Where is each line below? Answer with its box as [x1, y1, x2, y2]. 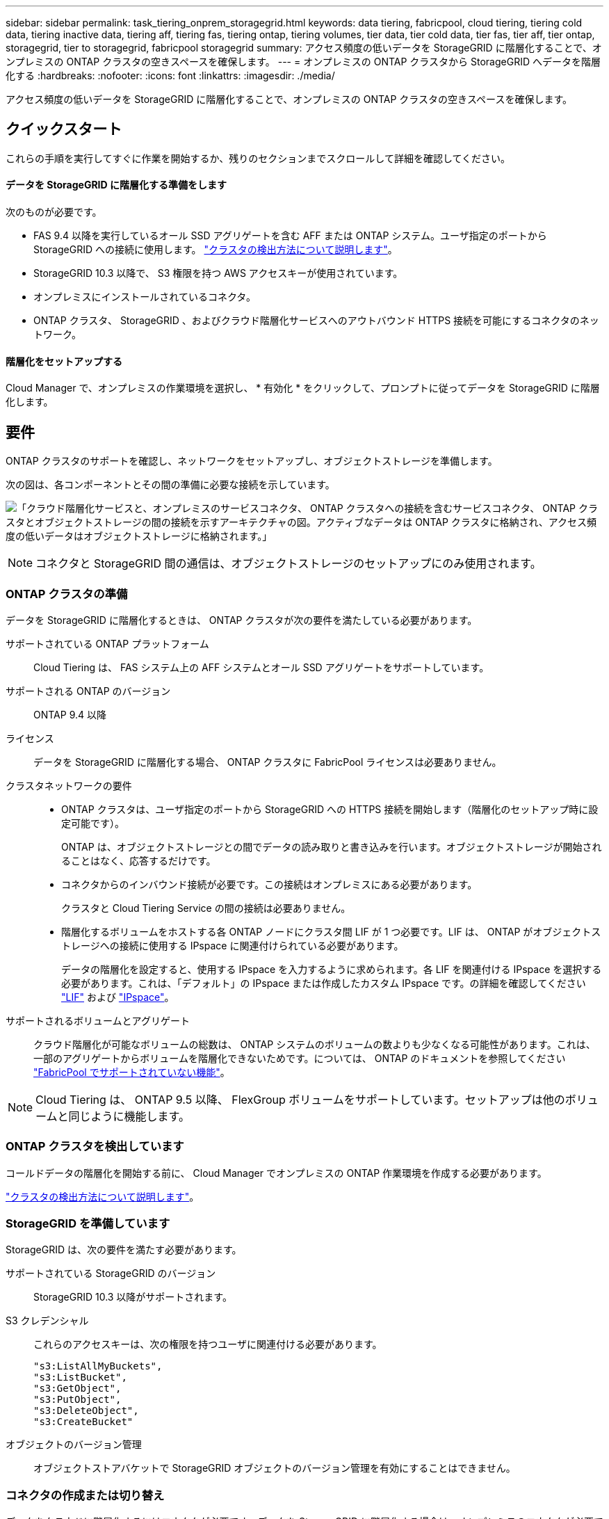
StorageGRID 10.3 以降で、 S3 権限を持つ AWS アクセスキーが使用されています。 [33, 267, 403, 280]
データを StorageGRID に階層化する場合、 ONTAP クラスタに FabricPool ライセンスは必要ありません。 [33, 755, 502, 768]
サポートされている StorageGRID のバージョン [6, 1267, 216, 1280]
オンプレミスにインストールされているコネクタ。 [33, 291, 256, 303]
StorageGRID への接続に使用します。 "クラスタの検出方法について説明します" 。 [33, 243, 398, 256]
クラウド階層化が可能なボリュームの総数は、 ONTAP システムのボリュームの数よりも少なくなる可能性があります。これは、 [33, 1038, 596, 1050]
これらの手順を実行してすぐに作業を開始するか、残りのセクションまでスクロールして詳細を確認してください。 [6, 152, 511, 164]
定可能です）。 [61, 817, 124, 829]
